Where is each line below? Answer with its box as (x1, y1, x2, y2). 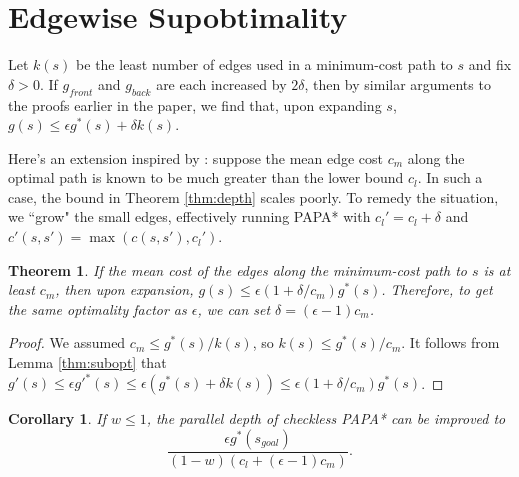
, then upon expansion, (55, 279, 194, 300)
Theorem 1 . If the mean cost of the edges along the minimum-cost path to (8, 259, 467, 280)
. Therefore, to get (381, 279, 493, 300)
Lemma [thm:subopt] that (8, 352, 167, 373)
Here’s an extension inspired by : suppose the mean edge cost (8, 147, 384, 168)
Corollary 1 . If (8, 408, 106, 429)
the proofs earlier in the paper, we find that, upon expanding (8, 94, 382, 115)
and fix (468, 54, 512, 75)
